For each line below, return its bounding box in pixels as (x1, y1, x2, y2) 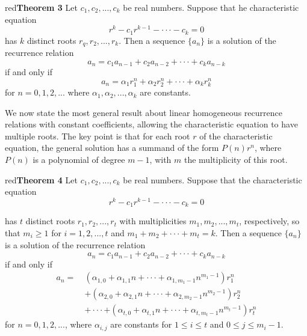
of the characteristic (199, 129, 273, 142)
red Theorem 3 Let (5, 1, 78, 13)
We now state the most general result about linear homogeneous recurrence (5, 106, 282, 118)
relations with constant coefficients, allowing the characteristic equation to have (5, 118, 298, 130)
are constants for (110, 318, 172, 331)
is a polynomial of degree (33, 153, 125, 166)
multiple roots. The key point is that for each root (5, 129, 190, 142)
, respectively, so (239, 215, 300, 227)
